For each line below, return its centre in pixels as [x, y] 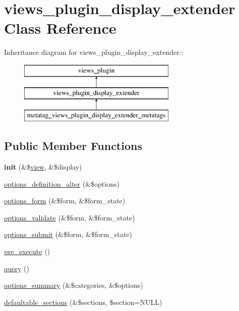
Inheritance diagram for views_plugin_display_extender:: [94, 52]
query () [17, 268]
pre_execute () [27, 251]
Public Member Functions [73, 146]
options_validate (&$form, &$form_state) [70, 217]
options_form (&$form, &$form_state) [65, 201]
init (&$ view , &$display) [43, 167]
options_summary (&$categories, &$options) [74, 285]
